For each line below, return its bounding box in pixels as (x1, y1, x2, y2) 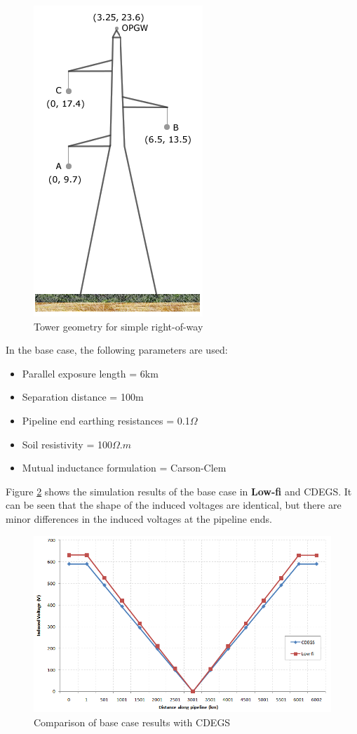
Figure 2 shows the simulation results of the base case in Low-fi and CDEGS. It (6, 483, 352, 498)
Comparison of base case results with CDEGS (34, 714, 231, 729)
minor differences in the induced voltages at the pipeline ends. (6, 511, 272, 526)
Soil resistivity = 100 (22, 436, 112, 451)
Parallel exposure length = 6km (22, 366, 159, 380)
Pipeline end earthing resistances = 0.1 (22, 413, 190, 427)
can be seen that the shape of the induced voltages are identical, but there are (6, 498, 342, 512)
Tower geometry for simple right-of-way (34, 319, 203, 333)
